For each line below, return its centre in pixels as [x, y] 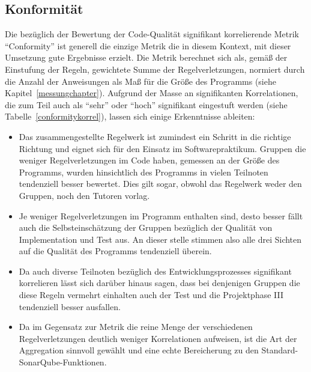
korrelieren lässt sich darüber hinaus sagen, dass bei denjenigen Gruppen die [159, 283]
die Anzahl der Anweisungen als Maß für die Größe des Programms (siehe [140, 81]
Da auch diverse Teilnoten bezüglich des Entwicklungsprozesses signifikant [155, 271]
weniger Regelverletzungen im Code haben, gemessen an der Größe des [149, 160]
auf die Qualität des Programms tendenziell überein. [115, 251]
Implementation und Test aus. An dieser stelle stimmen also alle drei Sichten [160, 239]
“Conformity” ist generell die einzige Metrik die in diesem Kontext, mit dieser [148, 45]
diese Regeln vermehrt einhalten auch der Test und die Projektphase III [151, 295]
